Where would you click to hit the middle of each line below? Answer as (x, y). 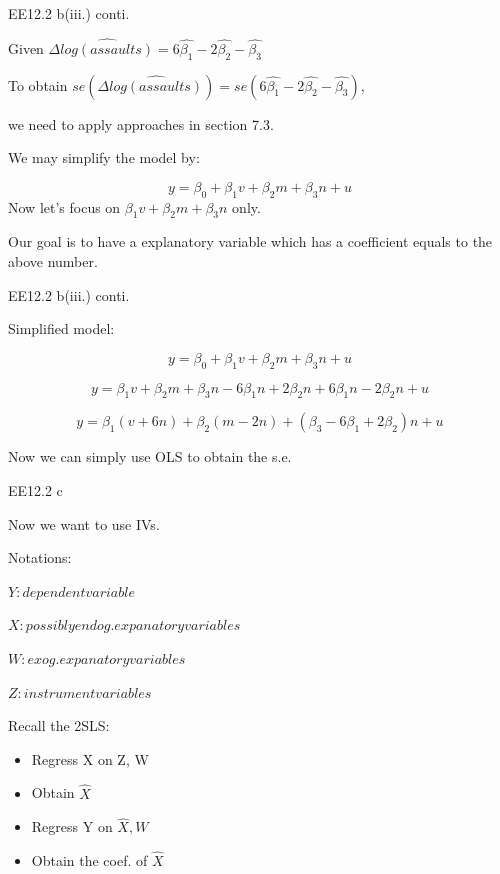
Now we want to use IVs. (84, 523)
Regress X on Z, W (90, 758)
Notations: (40, 557)
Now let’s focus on (64, 206)
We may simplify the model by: (104, 157)
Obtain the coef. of (89, 860)
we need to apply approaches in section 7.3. (141, 123)
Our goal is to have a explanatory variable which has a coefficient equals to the (250, 241)
